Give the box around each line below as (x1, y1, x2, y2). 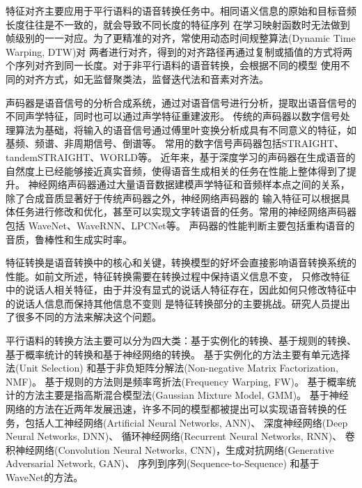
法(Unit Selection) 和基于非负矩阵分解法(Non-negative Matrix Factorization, (6, 360, 338, 375)
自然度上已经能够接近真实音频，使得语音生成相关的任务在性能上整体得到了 (6, 163, 347, 178)
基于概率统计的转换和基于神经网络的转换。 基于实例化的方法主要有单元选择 (6, 346, 350, 361)
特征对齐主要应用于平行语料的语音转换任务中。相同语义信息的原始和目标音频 (6, 3, 356, 17)
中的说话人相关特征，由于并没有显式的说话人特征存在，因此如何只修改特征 (6, 282, 347, 297)
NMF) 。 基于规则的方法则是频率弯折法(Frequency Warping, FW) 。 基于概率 (6, 374, 347, 388)
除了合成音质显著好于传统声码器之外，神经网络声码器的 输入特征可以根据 (6, 190, 340, 205)
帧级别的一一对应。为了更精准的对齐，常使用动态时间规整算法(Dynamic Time (6, 31, 356, 45)
